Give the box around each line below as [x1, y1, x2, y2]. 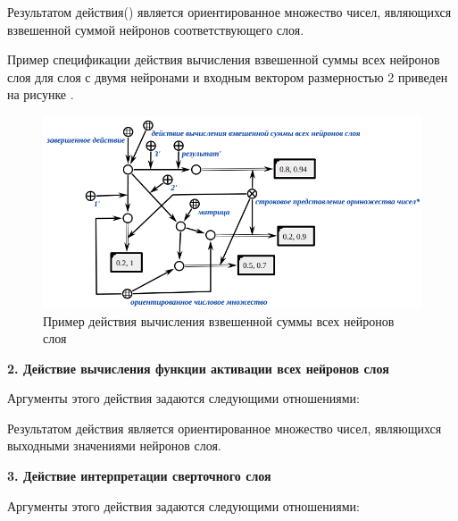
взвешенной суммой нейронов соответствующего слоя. [7, 20, 304, 38]
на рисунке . [7, 85, 74, 104]
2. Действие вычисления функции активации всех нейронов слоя [7, 358, 389, 377]
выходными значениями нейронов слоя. [7, 436, 221, 455]
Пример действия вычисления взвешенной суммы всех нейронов [43, 311, 395, 330]
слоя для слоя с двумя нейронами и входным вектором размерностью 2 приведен [7, 67, 448, 86]
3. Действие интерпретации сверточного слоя [7, 466, 271, 485]
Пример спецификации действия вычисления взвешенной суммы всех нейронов [7, 50, 440, 69]
